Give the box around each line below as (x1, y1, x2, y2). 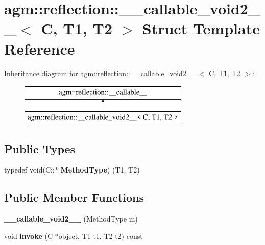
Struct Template (142, 18, 260, 39)
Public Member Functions (4, 189, 144, 205)
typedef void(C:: (4, 164, 55, 175)
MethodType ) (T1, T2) (60, 164, 140, 175)
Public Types (4, 140, 76, 156)
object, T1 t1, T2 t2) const (58, 230, 143, 241)
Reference (4, 38, 75, 59)
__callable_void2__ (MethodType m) (4, 213, 138, 224)
